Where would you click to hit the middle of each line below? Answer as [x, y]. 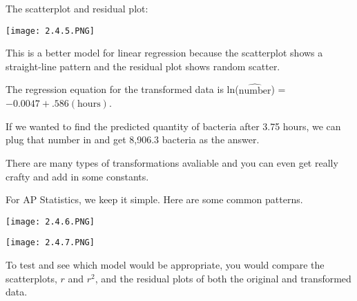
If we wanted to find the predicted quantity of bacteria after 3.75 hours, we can [173, 126]
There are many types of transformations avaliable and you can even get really [172, 163]
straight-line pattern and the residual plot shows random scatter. [143, 66]
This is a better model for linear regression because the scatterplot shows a [164, 53]
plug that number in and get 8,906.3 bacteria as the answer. [133, 139]
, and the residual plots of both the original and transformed [223, 278]
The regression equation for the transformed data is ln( [122, 89]
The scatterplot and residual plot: [77, 8]
